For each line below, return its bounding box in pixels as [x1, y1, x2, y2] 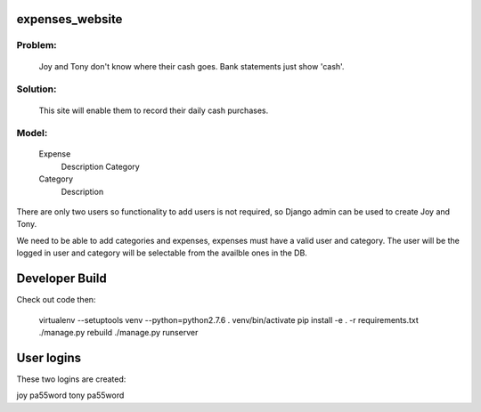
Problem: [16, 39, 57, 52]
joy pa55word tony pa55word [16, 390, 125, 400]
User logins [16, 350, 82, 365]
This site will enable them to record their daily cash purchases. [38, 105, 269, 116]
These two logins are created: [16, 374, 126, 384]
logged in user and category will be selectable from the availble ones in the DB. [16, 247, 307, 258]
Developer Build [16, 271, 107, 287]
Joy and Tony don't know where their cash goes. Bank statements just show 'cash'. [38, 61, 345, 71]
